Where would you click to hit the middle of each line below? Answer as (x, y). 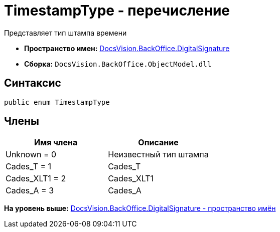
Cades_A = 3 (30, 191)
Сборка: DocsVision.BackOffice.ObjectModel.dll (118, 64)
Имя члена (56, 143)
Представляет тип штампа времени (65, 33)
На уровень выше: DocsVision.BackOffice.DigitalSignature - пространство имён (140, 208)
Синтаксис (33, 83)
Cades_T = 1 (29, 167)
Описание (158, 143)
